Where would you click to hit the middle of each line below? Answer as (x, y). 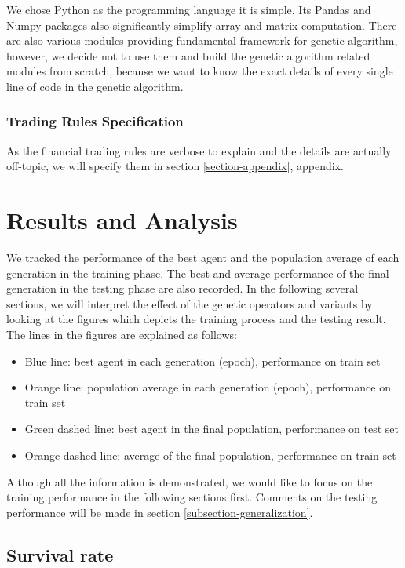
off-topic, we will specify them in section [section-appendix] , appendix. (175, 166)
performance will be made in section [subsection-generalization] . (160, 512)
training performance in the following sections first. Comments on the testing (192, 497)
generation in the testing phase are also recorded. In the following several (182, 288)
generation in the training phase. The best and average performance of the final (198, 273)
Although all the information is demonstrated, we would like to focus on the (190, 481)
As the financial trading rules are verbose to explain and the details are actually (199, 150)
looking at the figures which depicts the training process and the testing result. (196, 319)
